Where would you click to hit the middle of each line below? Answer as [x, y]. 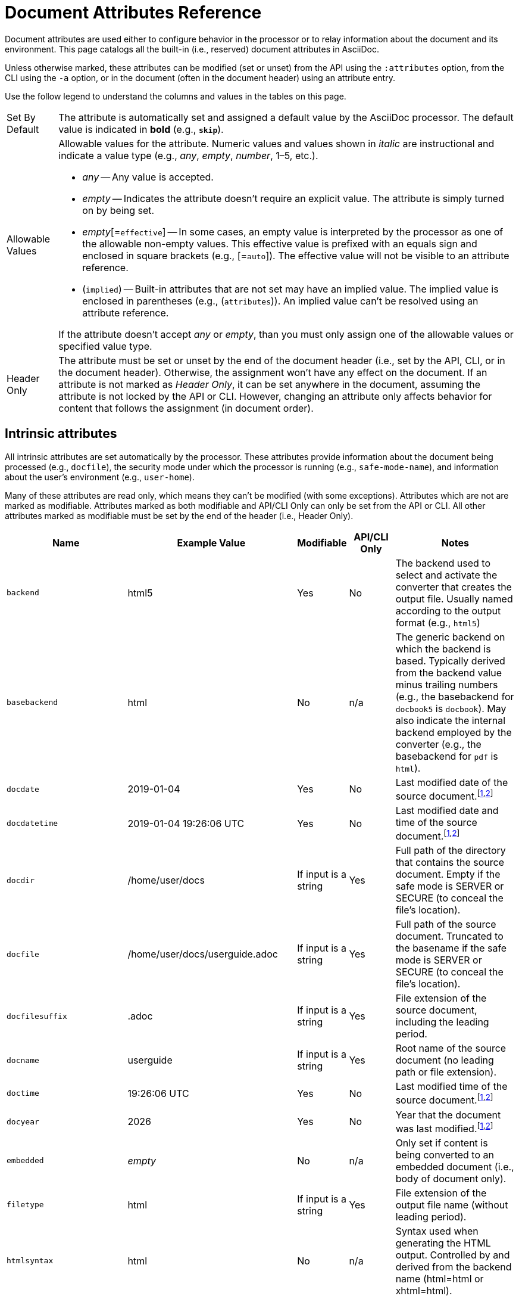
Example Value [211, 543]
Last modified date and [447, 810]
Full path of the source [446, 924]
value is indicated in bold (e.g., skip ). [141, 129]
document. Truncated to [449, 936]
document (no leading [445, 1060]
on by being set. [118, 210]
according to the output [448, 610]
